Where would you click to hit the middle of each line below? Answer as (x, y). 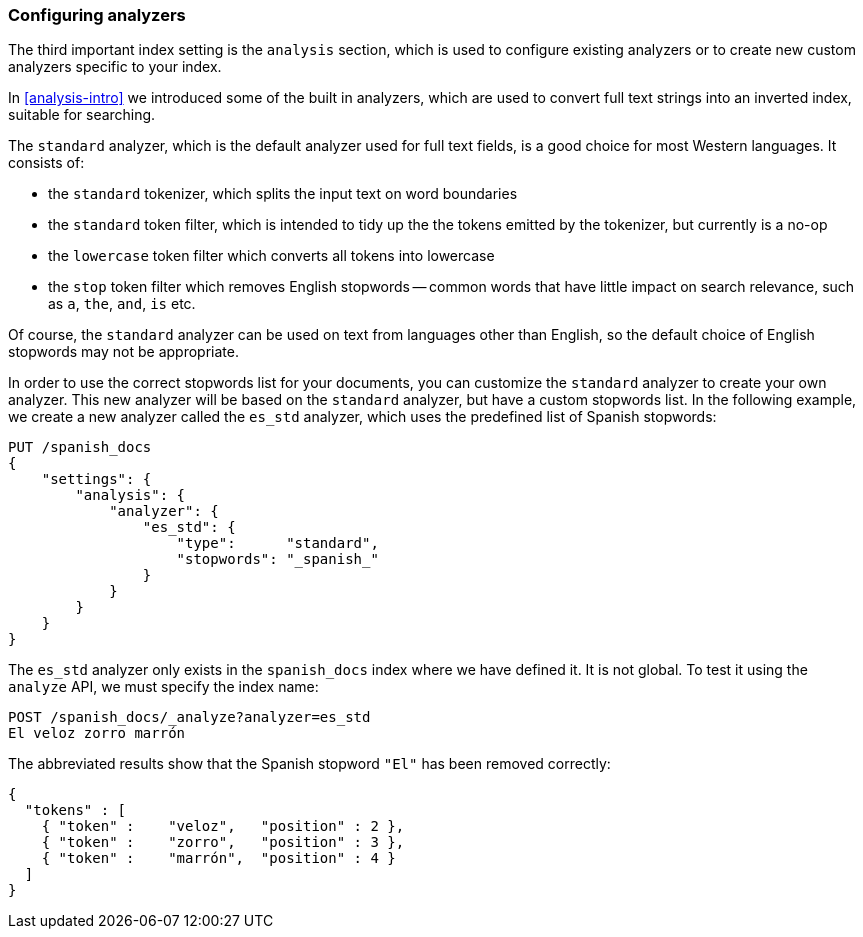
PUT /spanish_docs (80, 447)
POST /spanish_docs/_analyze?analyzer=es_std (189, 717)
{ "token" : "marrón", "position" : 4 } (218, 858)
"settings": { (96, 479)
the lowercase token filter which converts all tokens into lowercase (271, 256)
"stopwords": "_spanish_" (277, 559)
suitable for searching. (82, 115)
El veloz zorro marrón (97, 733)
